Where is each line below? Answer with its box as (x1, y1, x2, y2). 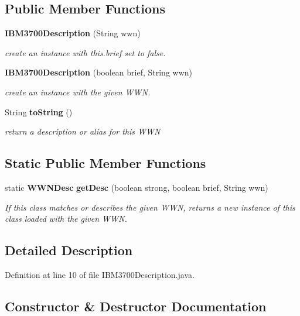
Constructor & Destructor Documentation (5, 297, 267, 315)
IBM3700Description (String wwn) (5, 27, 141, 39)
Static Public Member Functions (5, 154, 206, 172)
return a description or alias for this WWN (5, 125, 161, 138)
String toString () (5, 105, 73, 118)
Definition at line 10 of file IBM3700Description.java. (5, 268, 195, 280)
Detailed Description (5, 241, 133, 259)
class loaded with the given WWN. (5, 212, 127, 225)
